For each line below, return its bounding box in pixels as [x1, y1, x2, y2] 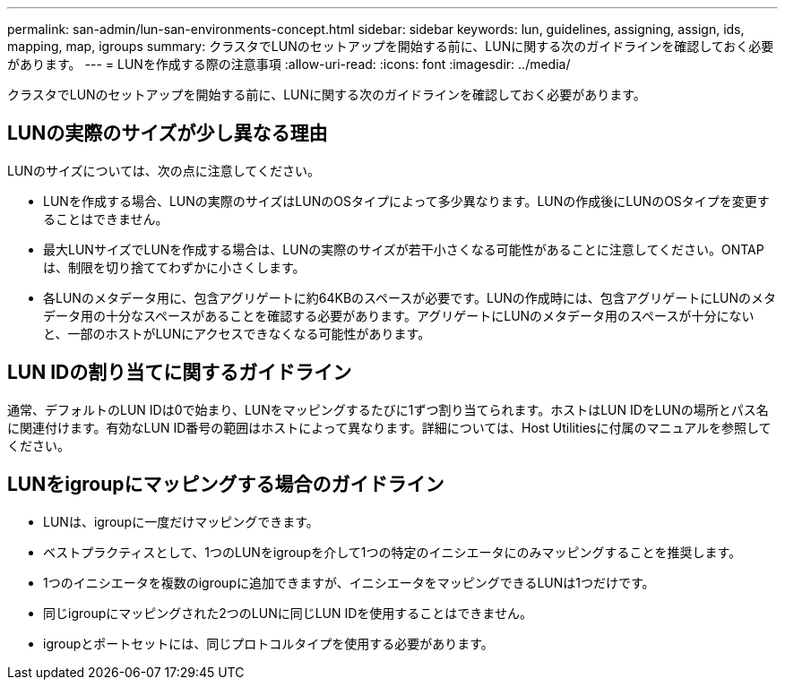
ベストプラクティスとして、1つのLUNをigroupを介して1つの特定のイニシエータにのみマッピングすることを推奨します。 [43, 544, 742, 560]
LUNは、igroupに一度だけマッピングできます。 [43, 513, 319, 529]
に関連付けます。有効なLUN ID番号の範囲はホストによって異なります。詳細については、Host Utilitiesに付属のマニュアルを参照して [7, 419, 772, 435]
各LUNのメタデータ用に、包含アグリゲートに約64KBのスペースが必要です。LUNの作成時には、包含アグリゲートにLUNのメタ [43, 289, 777, 305]
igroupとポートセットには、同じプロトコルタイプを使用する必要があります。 [43, 635, 494, 651]
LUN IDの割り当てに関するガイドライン [7, 361, 352, 384]
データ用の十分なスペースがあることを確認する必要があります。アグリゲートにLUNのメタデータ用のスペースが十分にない [43, 307, 755, 323]
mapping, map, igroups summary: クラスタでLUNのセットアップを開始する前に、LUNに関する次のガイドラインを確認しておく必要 [7, 39, 774, 54]
